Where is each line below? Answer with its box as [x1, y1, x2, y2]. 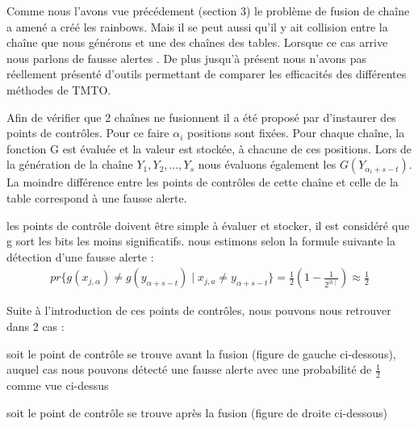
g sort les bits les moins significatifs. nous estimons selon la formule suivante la [6, 232, 396, 249]
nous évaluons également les [198, 156, 336, 173]
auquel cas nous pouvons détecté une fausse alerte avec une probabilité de [6, 361, 372, 378]
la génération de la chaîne [6, 156, 133, 173]
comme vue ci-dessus [6, 376, 109, 393]
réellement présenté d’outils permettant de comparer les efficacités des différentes [6, 65, 407, 82]
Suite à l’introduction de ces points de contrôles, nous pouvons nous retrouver [6, 302, 391, 319]
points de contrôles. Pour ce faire [6, 124, 169, 141]
